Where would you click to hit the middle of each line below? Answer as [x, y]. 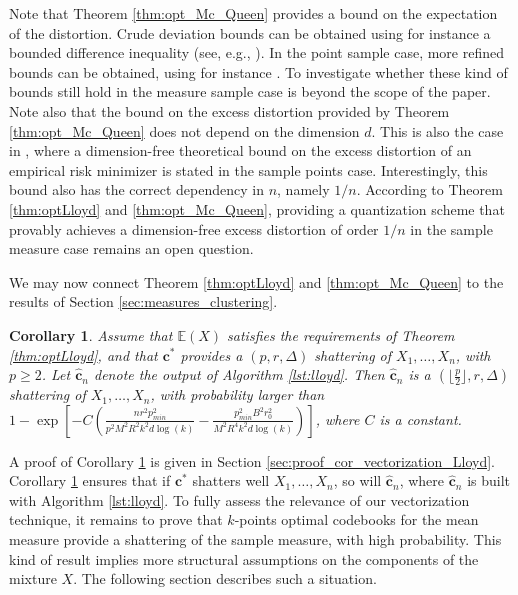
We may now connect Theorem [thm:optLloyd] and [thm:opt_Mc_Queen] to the [256, 281]
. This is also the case [437, 130]
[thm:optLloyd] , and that [83, 354]
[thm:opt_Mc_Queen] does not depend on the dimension [184, 130]
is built [489, 480]
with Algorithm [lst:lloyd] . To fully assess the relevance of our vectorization [239, 499]
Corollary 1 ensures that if [90, 480]
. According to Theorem [429, 189]
